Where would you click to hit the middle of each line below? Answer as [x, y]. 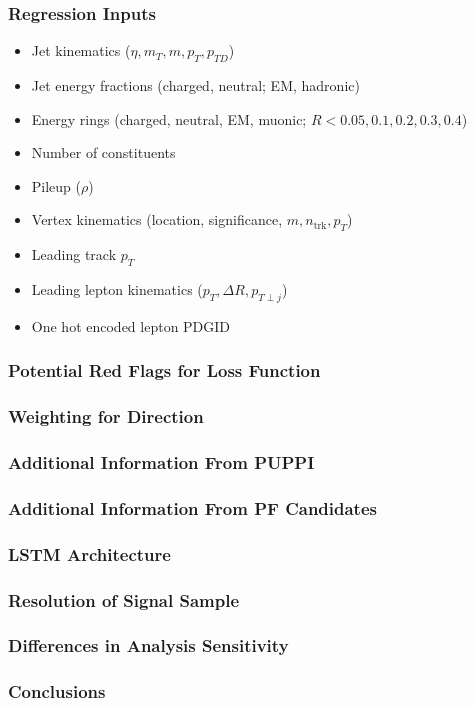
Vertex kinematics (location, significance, [157, 219]
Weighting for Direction [106, 416]
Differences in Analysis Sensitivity [148, 645]
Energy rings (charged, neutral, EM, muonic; [169, 118]
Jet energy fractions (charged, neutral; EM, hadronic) [195, 85]
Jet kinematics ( [81, 50]
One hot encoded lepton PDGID [131, 325]
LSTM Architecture [89, 553]
